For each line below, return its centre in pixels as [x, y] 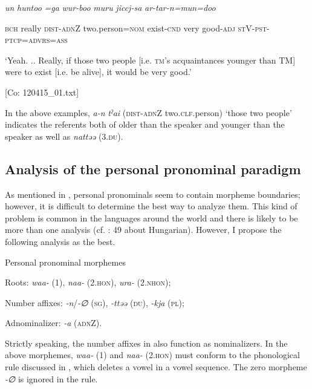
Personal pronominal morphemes [65, 262]
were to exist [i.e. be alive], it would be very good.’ [98, 72]
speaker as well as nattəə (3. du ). [64, 136]
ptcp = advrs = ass [36, 40]
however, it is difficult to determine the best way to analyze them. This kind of [151, 206]
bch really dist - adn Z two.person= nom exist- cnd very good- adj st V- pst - [137, 28]
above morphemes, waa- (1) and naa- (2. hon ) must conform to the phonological [152, 355]
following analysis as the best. [60, 241]
